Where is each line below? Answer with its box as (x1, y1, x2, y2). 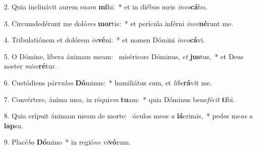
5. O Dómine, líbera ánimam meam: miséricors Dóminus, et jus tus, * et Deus (4, 51, 244, 61)
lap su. (4, 120, 23, 130)
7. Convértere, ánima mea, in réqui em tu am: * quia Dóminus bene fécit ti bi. (4, 94, 235, 104)
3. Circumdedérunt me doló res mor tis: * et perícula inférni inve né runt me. (4, 18, 233, 28)
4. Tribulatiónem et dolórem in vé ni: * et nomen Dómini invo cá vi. (4, 35, 205, 45)
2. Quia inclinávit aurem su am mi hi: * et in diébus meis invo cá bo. (4, 1, 207, 11)
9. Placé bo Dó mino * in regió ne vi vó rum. (4, 137, 131, 147)
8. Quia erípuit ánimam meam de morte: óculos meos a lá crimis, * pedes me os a (4, 111, 253, 121)
